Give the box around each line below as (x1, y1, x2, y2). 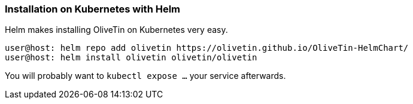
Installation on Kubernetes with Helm (5, 3, 181, 15)
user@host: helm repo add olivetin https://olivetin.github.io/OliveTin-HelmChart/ (5, 43, 409, 53)
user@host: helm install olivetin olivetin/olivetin (5, 53, 257, 63)
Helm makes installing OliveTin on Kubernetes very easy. (5, 25, 228, 35)
